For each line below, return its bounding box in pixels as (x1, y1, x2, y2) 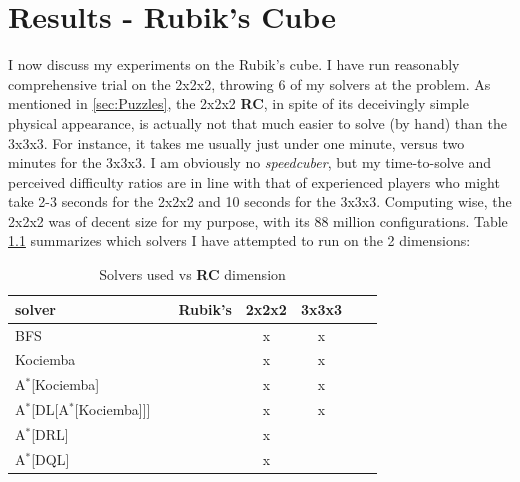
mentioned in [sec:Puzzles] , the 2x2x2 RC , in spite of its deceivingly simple (8, 93, 469, 114)
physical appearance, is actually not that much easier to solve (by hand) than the (8, 112, 507, 133)
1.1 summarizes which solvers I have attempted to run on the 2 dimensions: (8, 230, 471, 251)
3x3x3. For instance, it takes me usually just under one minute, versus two (8, 132, 465, 153)
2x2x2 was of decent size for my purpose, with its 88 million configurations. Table (8, 210, 508, 231)
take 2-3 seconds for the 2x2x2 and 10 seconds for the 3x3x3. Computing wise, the (8, 191, 512, 212)
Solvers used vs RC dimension (99, 264, 286, 285)
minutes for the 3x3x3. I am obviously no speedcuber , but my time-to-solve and (8, 152, 492, 173)
